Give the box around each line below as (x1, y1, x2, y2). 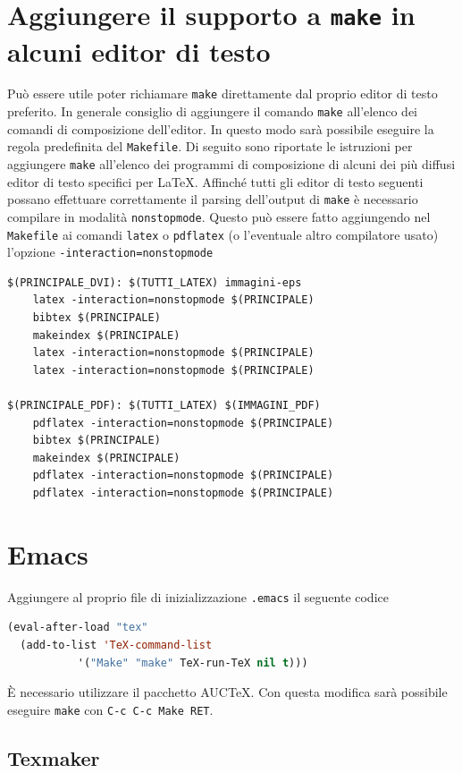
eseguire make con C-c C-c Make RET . (7, 700, 214, 718)
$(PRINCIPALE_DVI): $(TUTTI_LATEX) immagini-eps (7, 276, 302, 289)
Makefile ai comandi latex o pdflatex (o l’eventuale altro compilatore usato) (7, 225, 439, 243)
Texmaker (7, 743, 100, 771)
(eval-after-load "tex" (7, 621, 148, 634)
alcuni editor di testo (7, 32, 271, 69)
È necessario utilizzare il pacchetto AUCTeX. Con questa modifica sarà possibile (7, 683, 448, 701)
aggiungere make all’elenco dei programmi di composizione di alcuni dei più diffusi (7, 155, 456, 173)
